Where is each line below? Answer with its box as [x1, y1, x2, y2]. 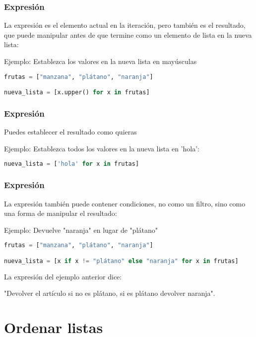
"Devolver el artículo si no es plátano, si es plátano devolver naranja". [4, 288, 215, 298]
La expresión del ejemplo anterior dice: [4, 271, 122, 281]
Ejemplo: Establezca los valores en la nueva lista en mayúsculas [4, 56, 197, 66]
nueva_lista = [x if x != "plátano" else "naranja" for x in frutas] [4, 257, 239, 265]
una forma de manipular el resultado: [4, 208, 117, 218]
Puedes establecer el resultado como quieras [4, 127, 137, 137]
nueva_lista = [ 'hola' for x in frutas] [4, 160, 139, 168]
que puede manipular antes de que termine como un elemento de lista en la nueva [4, 29, 252, 40]
